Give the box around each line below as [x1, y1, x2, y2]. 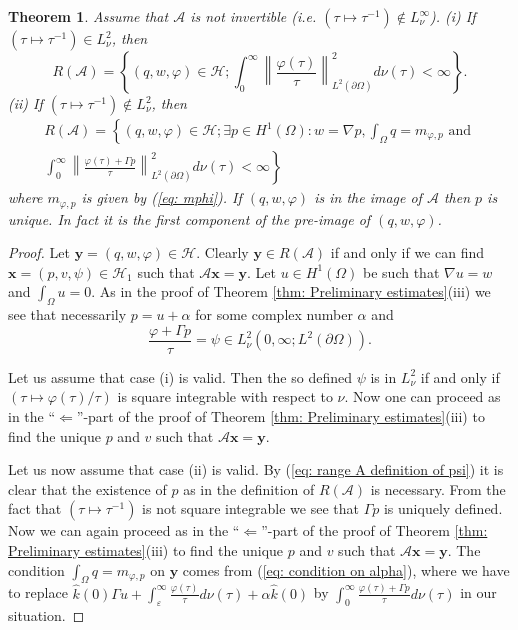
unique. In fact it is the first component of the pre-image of [8, 208, 371, 229]
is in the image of [314, 187, 422, 208]
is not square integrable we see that [142, 498, 359, 519]
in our [460, 582, 497, 603]
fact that [8, 498, 62, 519]
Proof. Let [8, 242, 70, 263]
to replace [8, 582, 68, 603]
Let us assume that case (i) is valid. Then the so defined [8, 366, 352, 387]
